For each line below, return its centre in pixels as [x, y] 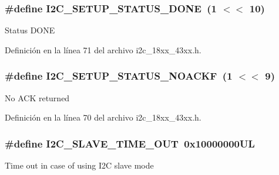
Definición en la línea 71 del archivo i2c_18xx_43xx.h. [103, 49]
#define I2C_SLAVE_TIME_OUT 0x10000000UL [130, 143]
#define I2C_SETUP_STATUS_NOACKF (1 [119, 76]
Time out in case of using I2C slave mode [79, 165]
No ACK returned [37, 97]
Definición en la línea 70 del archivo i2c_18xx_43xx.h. [103, 117]
